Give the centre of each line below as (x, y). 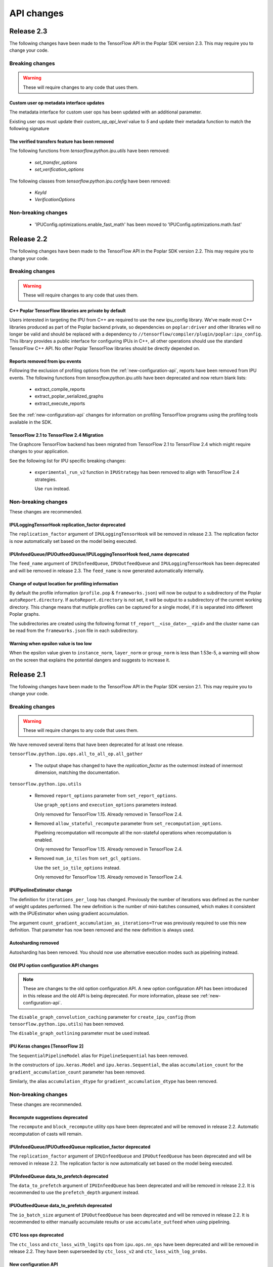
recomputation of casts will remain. (46, 1134)
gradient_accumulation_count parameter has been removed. (77, 1072)
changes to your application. (39, 452)
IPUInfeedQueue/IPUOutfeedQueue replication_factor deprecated (80, 1147)
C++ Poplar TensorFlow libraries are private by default (67, 310)
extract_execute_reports (60, 403)
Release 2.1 (27, 674)
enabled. (44, 840)
